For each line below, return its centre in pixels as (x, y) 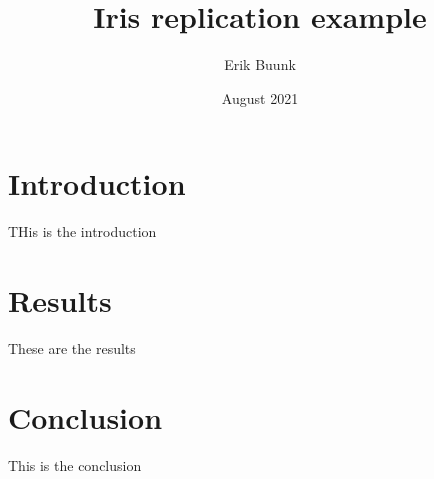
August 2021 (260, 97)
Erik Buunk (260, 64)
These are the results (72, 347)
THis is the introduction (82, 231)
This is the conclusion (75, 464)
